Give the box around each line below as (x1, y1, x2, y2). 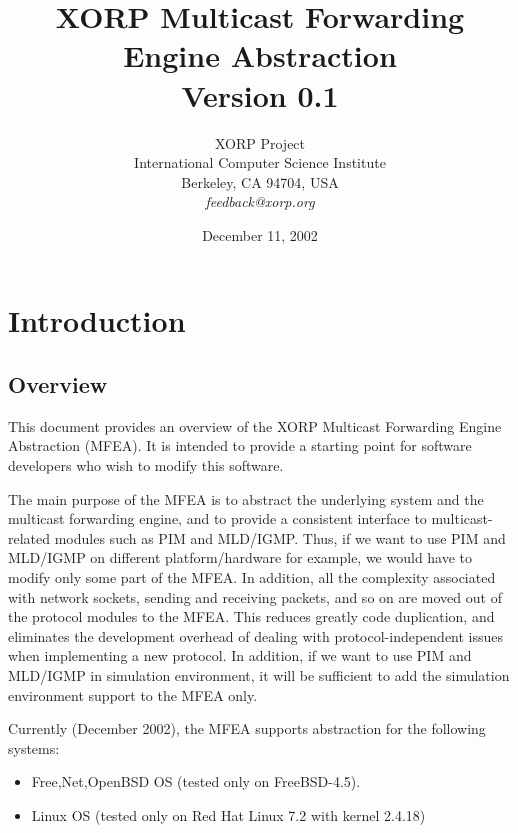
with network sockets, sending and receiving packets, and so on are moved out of (8, 586, 502, 607)
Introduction (8, 300, 186, 341)
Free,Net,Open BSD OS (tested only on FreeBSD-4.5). (31, 771, 361, 792)
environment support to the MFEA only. (8, 684, 258, 705)
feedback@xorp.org (205, 191, 315, 212)
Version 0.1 (181, 74, 339, 115)
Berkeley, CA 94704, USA (181, 171, 339, 192)
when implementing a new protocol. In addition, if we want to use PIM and (8, 645, 472, 666)
